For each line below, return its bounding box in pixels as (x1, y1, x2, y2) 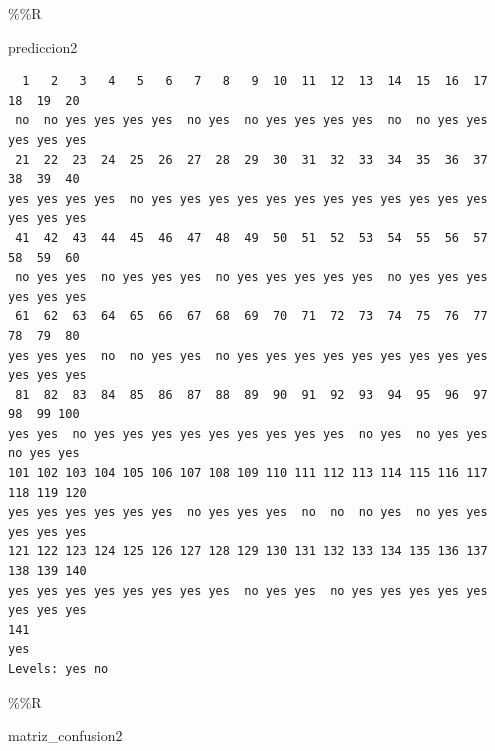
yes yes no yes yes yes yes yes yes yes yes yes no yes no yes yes (8, 426, 488, 441)
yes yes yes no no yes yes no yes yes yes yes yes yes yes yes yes (8, 348, 488, 363)
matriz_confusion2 (8, 725, 123, 746)
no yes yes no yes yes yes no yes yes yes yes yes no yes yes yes (15, 270, 488, 285)
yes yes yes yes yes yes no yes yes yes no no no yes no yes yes (8, 505, 488, 520)
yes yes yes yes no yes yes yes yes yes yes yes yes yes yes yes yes (8, 191, 488, 206)
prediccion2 (8, 36, 78, 57)
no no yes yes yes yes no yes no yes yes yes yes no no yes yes (15, 113, 488, 128)
